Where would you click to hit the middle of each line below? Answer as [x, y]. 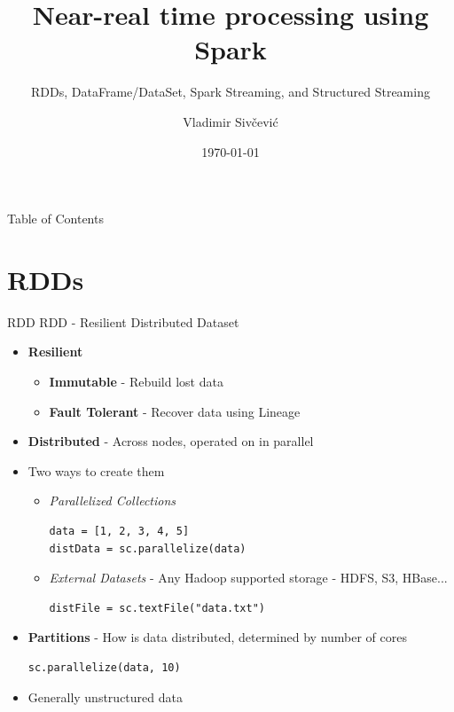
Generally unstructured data [105, 696]
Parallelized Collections [113, 501]
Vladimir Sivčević [231, 121]
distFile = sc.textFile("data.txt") [157, 608]
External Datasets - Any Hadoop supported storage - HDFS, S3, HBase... [248, 578]
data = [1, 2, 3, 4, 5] [119, 531]
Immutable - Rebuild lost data [136, 381]
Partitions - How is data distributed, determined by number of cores [218, 637]
